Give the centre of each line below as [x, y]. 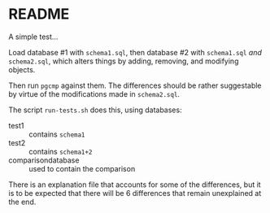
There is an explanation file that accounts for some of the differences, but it [135, 185]
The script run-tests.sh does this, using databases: [95, 110]
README [39, 14]
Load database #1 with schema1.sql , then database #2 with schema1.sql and [135, 52]
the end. [22, 202]
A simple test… [33, 37]
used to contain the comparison [82, 168]
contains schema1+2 [61, 151]
